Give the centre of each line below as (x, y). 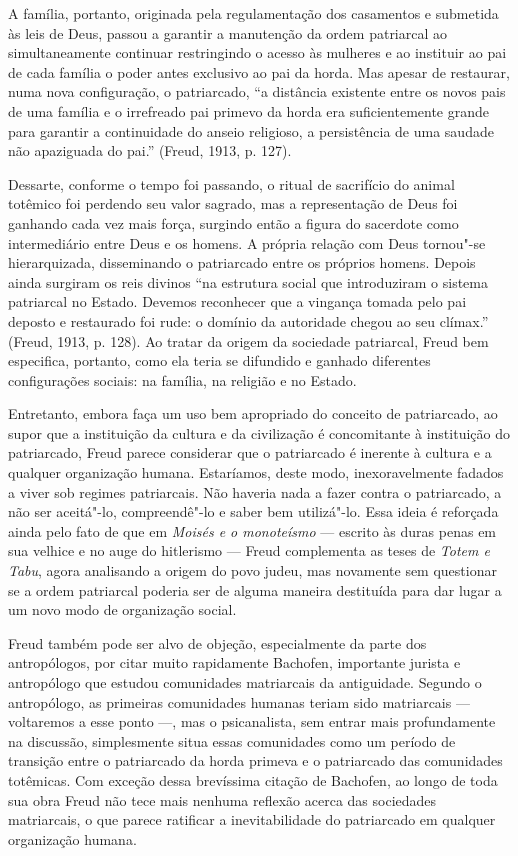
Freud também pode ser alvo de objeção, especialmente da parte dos (217, 642)
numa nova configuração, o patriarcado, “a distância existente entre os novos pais (257, 91)
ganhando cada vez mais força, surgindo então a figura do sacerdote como (233, 222)
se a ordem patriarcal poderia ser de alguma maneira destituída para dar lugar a (255, 589)
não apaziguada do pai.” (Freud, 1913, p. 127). (150, 150)
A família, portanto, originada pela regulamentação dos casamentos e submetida (253, 13)
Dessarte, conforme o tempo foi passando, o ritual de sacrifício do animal (231, 183)
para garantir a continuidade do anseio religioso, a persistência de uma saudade (251, 130)
